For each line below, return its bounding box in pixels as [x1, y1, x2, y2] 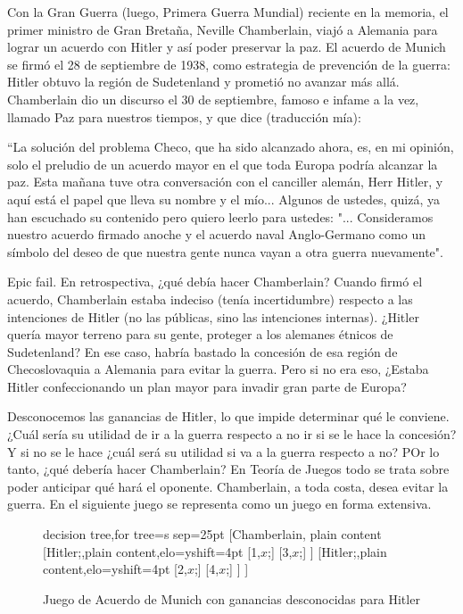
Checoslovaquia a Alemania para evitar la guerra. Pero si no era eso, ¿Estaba [7, 360, 429, 378]
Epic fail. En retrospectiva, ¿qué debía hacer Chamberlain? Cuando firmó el [7, 272, 423, 291]
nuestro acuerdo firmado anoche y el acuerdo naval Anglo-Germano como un [7, 225, 426, 244]
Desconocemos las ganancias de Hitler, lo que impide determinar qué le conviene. [7, 407, 450, 426]
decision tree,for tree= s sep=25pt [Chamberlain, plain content [43, 525, 382, 543]
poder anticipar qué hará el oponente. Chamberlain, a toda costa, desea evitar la [7, 477, 449, 495]
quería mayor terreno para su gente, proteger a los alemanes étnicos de [7, 325, 393, 344]
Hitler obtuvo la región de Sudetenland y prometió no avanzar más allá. [7, 72, 400, 91]
